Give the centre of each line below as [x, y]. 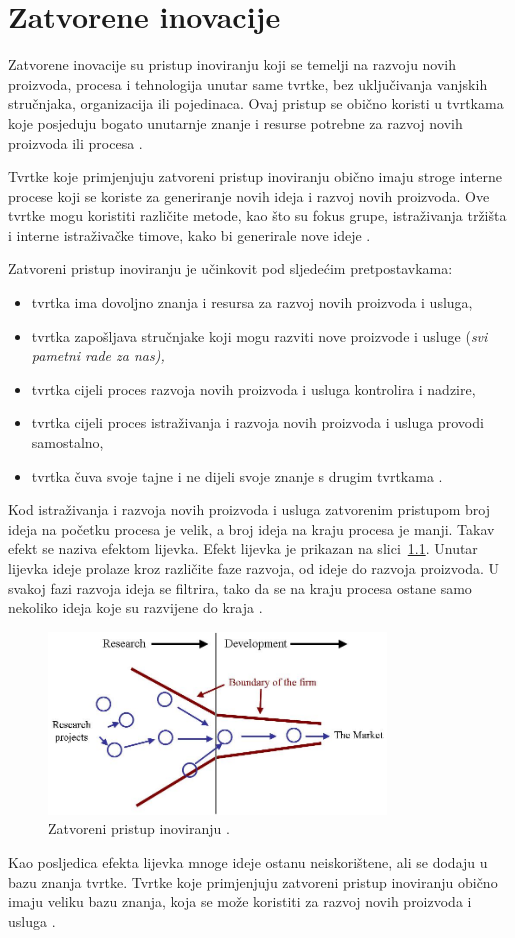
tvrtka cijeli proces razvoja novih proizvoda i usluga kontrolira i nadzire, [253, 388]
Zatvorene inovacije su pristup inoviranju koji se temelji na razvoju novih [232, 64]
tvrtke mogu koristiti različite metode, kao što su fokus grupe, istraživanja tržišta [257, 215]
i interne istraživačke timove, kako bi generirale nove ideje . [189, 234]
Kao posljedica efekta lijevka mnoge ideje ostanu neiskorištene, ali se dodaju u [248, 861]
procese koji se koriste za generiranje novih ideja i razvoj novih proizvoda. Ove [249, 195]
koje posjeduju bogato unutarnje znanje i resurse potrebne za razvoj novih [235, 122]
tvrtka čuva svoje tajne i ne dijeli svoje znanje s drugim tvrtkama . [237, 475]
